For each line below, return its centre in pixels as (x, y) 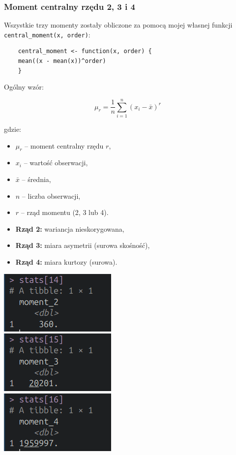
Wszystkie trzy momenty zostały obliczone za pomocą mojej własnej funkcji (118, 25)
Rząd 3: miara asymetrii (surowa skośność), (83, 245)
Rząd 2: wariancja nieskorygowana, (70, 228)
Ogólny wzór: (24, 87)
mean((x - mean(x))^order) (62, 61)
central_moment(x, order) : (47, 34)
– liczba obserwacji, (51, 196)
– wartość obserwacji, (56, 163)
